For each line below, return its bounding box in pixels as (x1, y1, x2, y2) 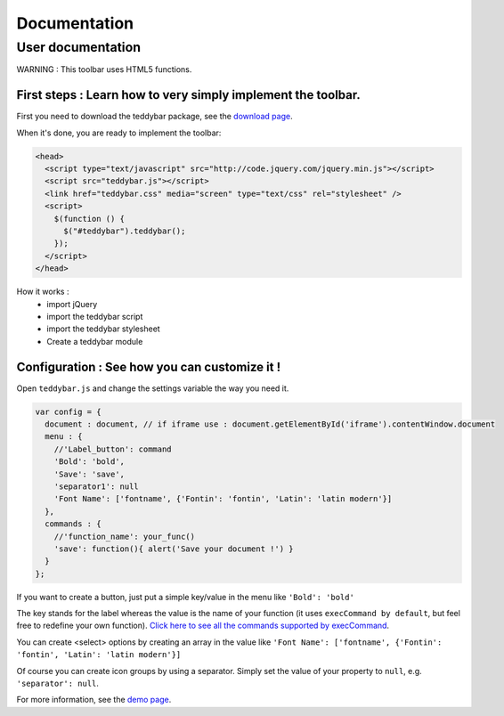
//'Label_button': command (53, 443, 173, 454)
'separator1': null (53, 481, 140, 492)
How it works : (16, 286, 69, 297)
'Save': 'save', (53, 468, 125, 479)
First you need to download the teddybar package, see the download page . (16, 111, 293, 122)
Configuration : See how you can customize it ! (16, 359, 280, 374)
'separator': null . (16, 678, 100, 689)
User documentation (16, 39, 142, 55)
